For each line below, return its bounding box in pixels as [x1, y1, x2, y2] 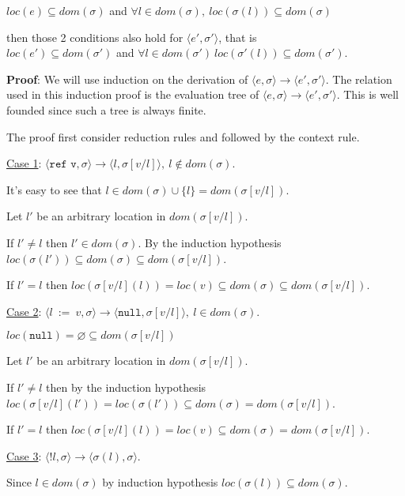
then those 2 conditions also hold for [6, 28, 184, 45]
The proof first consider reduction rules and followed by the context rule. [6, 128, 360, 145]
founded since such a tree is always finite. [6, 101, 206, 118]
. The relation [325, 70, 392, 87]
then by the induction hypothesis [46, 378, 206, 395]
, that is [218, 28, 257, 45]
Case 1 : [6, 155, 42, 171]
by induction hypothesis [102, 474, 218, 490]
